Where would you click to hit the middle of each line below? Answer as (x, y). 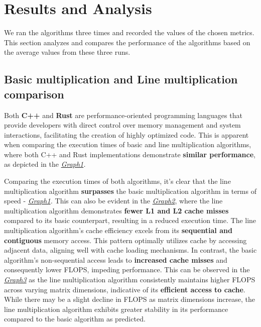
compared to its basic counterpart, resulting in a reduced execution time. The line (130, 220)
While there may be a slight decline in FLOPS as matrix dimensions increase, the (130, 299)
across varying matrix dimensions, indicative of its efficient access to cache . (125, 289)
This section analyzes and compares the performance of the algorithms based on (127, 42)
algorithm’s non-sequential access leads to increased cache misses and (116, 259)
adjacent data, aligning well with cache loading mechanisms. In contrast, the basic (130, 250)
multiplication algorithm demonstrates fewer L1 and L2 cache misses (116, 210)
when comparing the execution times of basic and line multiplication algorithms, (128, 144)
